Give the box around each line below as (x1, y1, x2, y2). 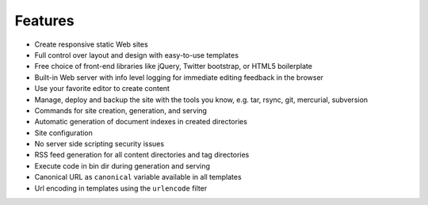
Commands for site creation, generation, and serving (34, 105, 208, 115)
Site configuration (34, 127, 93, 138)
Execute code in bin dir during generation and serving (34, 161, 210, 170)
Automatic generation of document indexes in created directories (34, 117, 247, 127)
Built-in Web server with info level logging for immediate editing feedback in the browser (34, 72, 324, 82)
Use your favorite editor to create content (34, 84, 170, 93)
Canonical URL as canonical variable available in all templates (34, 173, 242, 182)
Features (14, 12, 75, 29)
